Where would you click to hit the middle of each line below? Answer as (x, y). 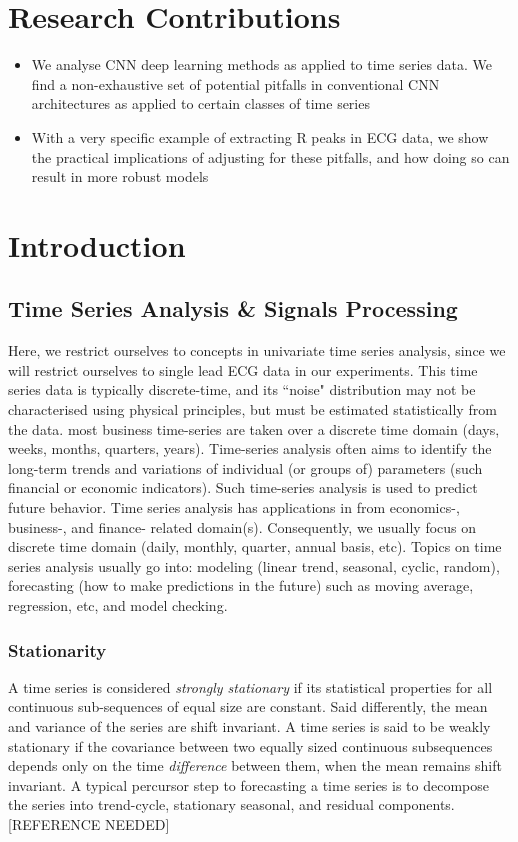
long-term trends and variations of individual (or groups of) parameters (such (245, 467)
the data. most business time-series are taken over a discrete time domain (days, (254, 428)
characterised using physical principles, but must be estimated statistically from (252, 409)
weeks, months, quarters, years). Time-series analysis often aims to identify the (250, 448)
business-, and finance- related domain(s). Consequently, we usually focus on (242, 526)
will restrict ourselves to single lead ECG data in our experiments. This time (243, 369)
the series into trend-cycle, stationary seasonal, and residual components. (231, 804)
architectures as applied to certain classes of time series (200, 103)
